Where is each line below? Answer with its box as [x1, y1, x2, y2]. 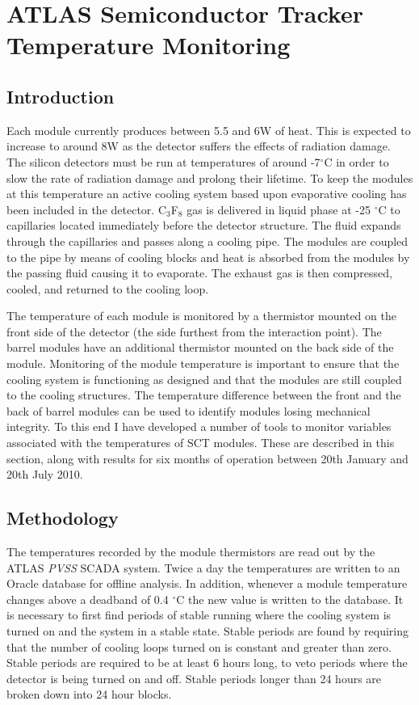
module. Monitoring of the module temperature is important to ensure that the [6, 355, 400, 372]
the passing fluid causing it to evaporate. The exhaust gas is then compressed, [6, 264, 392, 281]
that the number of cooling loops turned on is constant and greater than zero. [6, 638, 392, 655]
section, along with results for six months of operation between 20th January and [6, 450, 409, 466]
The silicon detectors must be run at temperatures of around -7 [6, 153, 321, 170]
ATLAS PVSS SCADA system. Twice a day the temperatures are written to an [6, 559, 400, 576]
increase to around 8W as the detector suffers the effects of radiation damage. [6, 137, 391, 154]
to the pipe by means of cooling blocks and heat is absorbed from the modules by [6, 248, 410, 265]
